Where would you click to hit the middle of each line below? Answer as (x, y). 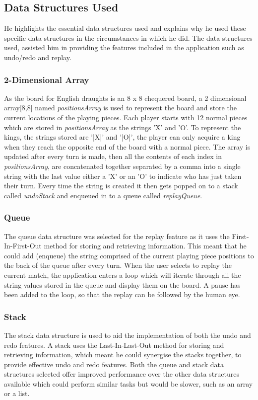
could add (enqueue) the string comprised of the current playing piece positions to (129, 255)
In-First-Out (23, 246)
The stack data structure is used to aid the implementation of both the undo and (128, 335)
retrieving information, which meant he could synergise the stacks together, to (123, 355)
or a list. (17, 393)
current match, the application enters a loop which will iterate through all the (123, 275)
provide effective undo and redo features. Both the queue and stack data (114, 364)
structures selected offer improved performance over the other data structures (122, 374)
